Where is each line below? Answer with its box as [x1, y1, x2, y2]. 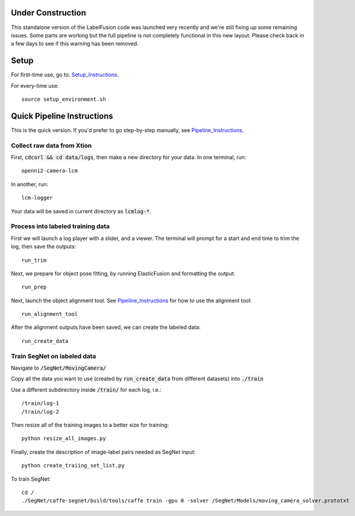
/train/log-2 [21, 408, 59, 415]
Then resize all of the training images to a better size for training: [11, 421, 169, 428]
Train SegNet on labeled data [11, 352, 97, 360]
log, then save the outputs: [11, 243, 76, 250]
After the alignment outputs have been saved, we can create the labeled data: [11, 323, 201, 331]
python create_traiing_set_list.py [21, 462, 125, 469]
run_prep [21, 284, 47, 290]
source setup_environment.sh [21, 95, 106, 102]
